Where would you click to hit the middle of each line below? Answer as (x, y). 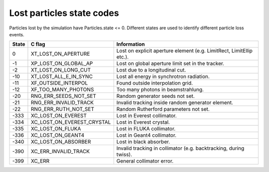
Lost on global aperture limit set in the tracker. (170, 64)
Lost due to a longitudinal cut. (151, 70)
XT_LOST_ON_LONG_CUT (61, 70)
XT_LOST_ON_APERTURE (60, 54)
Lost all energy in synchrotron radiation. (163, 77)
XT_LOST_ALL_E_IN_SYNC (62, 77)
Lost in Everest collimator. (146, 116)
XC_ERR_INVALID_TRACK (60, 152)
